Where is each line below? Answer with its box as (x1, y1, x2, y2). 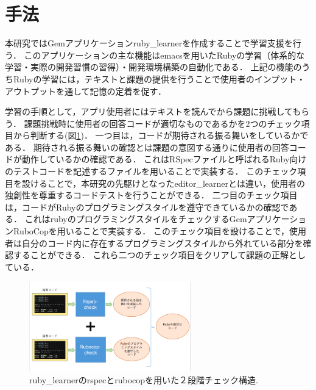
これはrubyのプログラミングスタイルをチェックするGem (24, 212, 247, 225)
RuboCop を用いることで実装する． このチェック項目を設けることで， (13, 225, 290, 237)
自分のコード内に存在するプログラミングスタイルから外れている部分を (21, 236, 303, 249)
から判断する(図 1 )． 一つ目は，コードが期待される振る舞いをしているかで (13, 129, 309, 142)
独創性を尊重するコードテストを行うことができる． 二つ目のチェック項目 (5, 189, 298, 201)
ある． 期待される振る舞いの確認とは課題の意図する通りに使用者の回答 (5, 140, 289, 153)
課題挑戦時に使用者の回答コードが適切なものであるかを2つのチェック (24, 117, 301, 129)
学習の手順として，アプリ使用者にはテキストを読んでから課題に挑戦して (5, 105, 293, 118)
